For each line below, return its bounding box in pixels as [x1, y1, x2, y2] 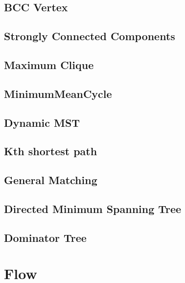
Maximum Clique [4, 57, 94, 72]
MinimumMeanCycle [4, 86, 112, 101]
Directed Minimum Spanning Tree [4, 201, 182, 216]
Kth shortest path [4, 143, 97, 159]
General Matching [4, 172, 97, 188]
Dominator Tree [4, 230, 87, 245]
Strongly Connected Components [4, 28, 175, 44]
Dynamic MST [4, 115, 80, 130]
